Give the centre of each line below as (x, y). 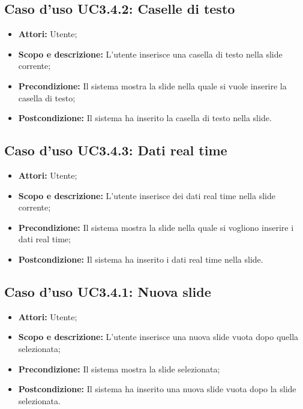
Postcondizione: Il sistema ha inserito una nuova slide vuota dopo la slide (157, 389)
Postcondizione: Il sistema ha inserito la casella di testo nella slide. (145, 118)
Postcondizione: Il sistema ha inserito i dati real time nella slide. (141, 259)
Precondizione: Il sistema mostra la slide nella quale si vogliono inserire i (156, 227)
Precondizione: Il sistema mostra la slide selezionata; (119, 369)
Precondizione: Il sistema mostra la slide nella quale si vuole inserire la (152, 85)
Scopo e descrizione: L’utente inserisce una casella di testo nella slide (150, 54)
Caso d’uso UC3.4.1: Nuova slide (108, 291)
